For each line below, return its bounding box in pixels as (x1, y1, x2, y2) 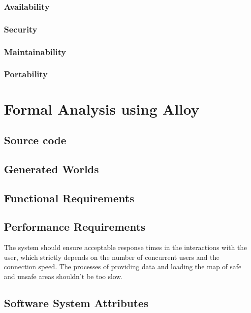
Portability (4, 68, 48, 80)
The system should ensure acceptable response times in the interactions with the (4, 242, 247, 252)
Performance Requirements (4, 219, 146, 234)
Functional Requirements (4, 190, 134, 205)
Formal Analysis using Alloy (4, 98, 199, 119)
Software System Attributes (4, 295, 149, 311)
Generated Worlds (4, 161, 99, 176)
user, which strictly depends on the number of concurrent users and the (4, 251, 220, 262)
